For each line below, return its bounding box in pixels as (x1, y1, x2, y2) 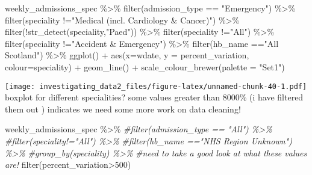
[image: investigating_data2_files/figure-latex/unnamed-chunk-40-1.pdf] (5, 82, 307, 91)
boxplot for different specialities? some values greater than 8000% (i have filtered (5, 91, 304, 103)
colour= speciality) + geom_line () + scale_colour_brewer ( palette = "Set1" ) (5, 60, 285, 73)
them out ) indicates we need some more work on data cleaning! (5, 102, 241, 115)
